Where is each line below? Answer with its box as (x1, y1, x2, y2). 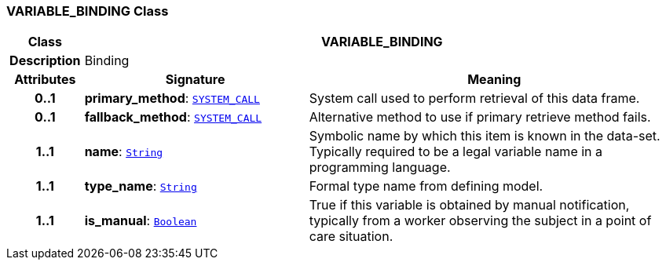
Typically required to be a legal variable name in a (309, 144, 603, 160)
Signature (165, 71, 225, 88)
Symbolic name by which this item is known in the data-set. (309, 128, 661, 144)
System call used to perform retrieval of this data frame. (309, 90, 640, 107)
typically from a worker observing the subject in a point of (309, 213, 652, 229)
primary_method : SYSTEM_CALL (84, 90, 260, 107)
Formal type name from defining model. (309, 178, 543, 195)
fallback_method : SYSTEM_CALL (84, 109, 262, 126)
